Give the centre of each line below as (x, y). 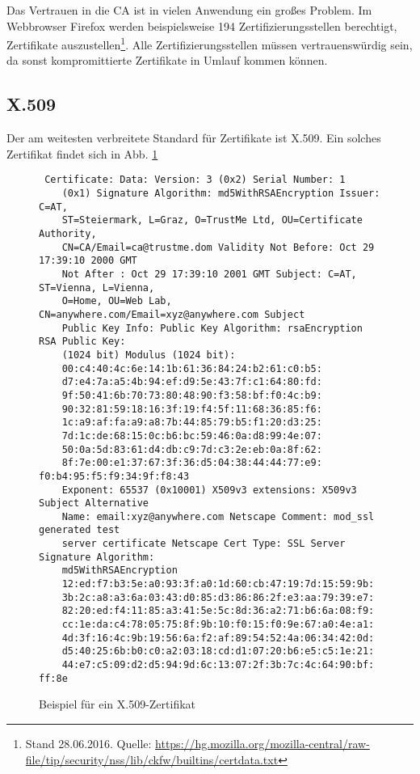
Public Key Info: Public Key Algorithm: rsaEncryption (212, 328)
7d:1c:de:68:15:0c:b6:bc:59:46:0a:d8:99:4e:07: (192, 436)
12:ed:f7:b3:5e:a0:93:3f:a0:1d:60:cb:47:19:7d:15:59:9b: (218, 584)
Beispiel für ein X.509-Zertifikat (118, 704)
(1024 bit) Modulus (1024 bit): (149, 355)
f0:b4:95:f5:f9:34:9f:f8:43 (114, 476)
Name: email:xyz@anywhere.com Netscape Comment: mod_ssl (218, 516)
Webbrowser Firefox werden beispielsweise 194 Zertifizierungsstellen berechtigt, (202, 25)
